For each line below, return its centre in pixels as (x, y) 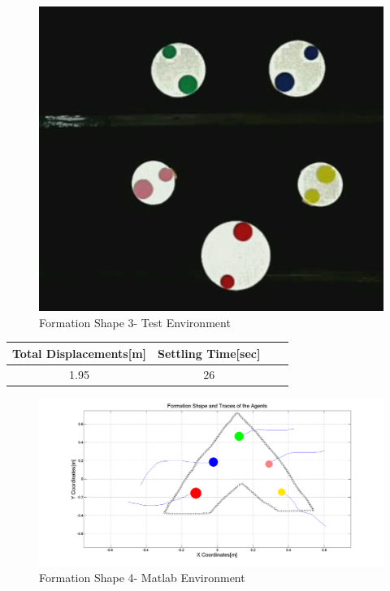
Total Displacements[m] (80, 353)
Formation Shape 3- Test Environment (135, 322)
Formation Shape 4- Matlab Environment (142, 577)
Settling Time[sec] (209, 353)
